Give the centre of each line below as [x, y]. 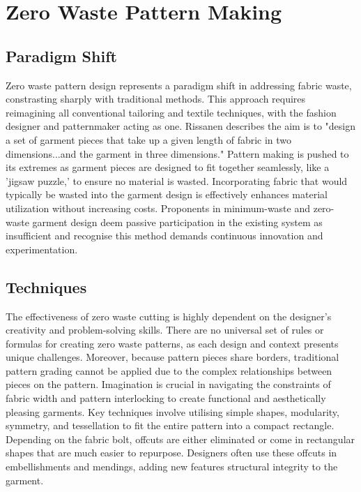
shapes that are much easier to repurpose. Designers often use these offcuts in [171, 453]
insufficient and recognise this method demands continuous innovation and [164, 236]
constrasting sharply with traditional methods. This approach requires [156, 99]
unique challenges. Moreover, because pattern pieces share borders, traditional [172, 357]
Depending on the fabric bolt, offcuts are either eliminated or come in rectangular [180, 439]
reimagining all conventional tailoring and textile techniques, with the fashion [171, 112]
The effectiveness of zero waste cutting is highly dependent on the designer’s [169, 316]
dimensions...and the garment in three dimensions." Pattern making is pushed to [177, 153]
